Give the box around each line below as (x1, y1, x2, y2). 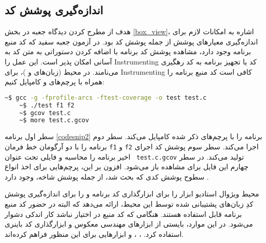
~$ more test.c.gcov (19, 117, 89, 124)
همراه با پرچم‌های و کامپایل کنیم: (5, 76, 105, 87)
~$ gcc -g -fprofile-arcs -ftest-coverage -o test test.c (5, 94, 207, 101)
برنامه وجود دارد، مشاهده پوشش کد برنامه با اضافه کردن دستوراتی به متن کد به (5, 46, 251, 57)
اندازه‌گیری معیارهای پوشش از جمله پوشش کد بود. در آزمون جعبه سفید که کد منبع (5, 36, 258, 47)
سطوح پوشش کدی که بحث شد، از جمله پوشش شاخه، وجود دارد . (5, 171, 209, 182)
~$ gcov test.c (19, 109, 71, 117)
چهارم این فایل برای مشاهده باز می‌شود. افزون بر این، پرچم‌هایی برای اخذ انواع (5, 161, 249, 172)
